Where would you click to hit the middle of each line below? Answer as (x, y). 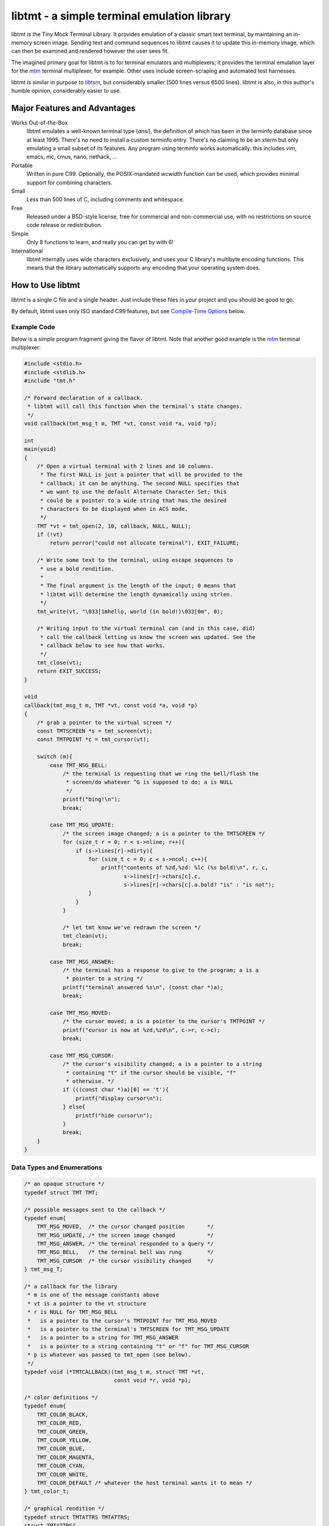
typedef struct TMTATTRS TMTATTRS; (77, 1517)
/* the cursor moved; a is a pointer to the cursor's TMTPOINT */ (164, 1022)
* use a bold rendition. (77, 569)
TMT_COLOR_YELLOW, (64, 1440)
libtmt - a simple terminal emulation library (121, 16)
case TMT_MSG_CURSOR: (82, 1055)
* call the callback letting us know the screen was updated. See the (148, 637)
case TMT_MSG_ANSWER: (82, 962)
